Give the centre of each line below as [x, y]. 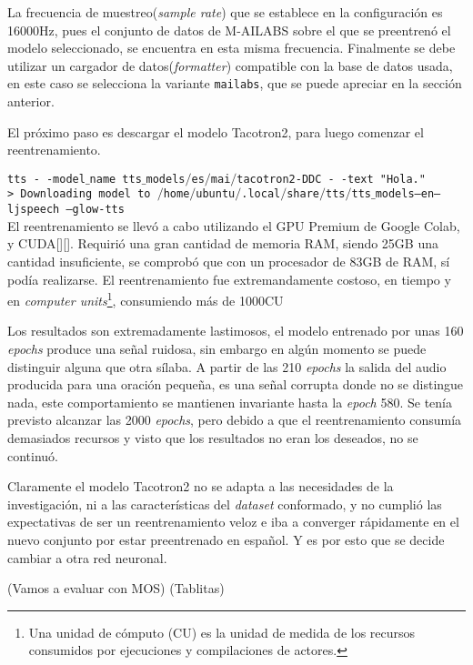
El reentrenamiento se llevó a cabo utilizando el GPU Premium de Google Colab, [234, 225]
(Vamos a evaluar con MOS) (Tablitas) [116, 588]
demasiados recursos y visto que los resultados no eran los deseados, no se [213, 437]
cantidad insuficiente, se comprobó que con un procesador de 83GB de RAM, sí [229, 261]
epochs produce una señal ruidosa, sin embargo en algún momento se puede [217, 348]
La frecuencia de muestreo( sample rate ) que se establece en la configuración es [225, 12]
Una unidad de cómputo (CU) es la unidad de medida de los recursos [222, 632]
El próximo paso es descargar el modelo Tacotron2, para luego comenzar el [216, 131]
